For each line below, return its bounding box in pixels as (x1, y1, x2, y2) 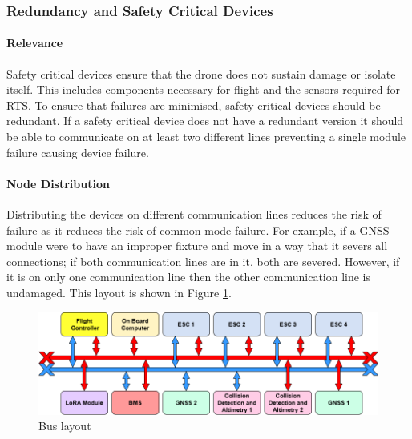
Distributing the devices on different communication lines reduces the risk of (6, 206, 382, 222)
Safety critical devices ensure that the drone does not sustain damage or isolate (6, 65, 396, 82)
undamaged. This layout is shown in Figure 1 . (6, 284, 232, 300)
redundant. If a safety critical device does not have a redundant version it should (6, 112, 404, 129)
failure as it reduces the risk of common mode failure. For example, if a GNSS (6, 221, 390, 238)
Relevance (6, 34, 63, 51)
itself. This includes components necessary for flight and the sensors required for (6, 81, 400, 98)
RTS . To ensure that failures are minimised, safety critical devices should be (6, 96, 381, 113)
